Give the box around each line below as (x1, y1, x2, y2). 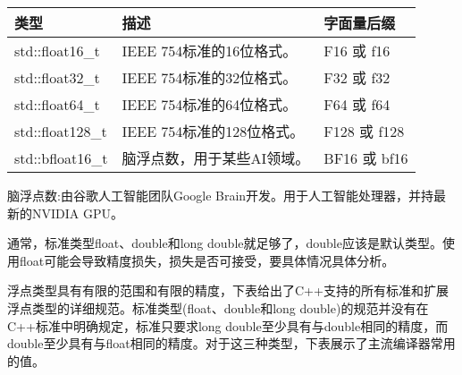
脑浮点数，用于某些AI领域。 (122, 148, 310, 168)
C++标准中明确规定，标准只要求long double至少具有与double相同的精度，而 (7, 316, 449, 335)
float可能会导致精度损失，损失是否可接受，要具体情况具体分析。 (19, 251, 395, 269)
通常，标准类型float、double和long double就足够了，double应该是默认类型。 (7, 234, 442, 252)
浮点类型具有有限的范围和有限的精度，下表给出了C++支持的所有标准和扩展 (7, 281, 449, 300)
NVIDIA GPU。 (31, 203, 123, 222)
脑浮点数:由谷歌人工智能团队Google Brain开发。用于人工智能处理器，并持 (7, 186, 434, 204)
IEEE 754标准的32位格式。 (122, 67, 298, 88)
